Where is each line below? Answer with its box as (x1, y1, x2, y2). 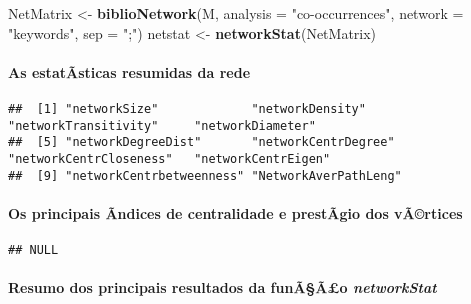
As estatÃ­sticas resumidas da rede (8, 61, 251, 82)
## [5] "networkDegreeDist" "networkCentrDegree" (8, 135, 395, 150)
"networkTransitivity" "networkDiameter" (8, 118, 316, 133)
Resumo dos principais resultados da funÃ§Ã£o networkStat (8, 277, 437, 298)
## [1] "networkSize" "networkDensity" (8, 101, 366, 116)
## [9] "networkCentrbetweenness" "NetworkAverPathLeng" (8, 168, 402, 183)
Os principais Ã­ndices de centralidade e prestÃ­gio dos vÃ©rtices (8, 202, 463, 223)
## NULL (8, 243, 59, 258)
